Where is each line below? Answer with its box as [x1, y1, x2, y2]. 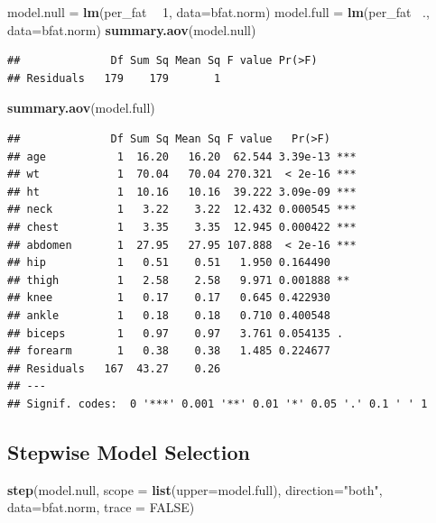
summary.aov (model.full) [7, 98, 155, 117]
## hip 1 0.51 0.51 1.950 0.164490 [7, 256, 330, 270]
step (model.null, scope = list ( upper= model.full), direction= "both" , [7, 480, 383, 499]
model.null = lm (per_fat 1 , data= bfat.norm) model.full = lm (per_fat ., [7, 3, 430, 21]
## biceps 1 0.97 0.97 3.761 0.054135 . [7, 326, 344, 340]
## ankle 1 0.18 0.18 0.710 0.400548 [7, 308, 330, 322]
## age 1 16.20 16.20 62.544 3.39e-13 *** [7, 150, 357, 163]
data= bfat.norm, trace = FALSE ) [7, 498, 195, 517]
